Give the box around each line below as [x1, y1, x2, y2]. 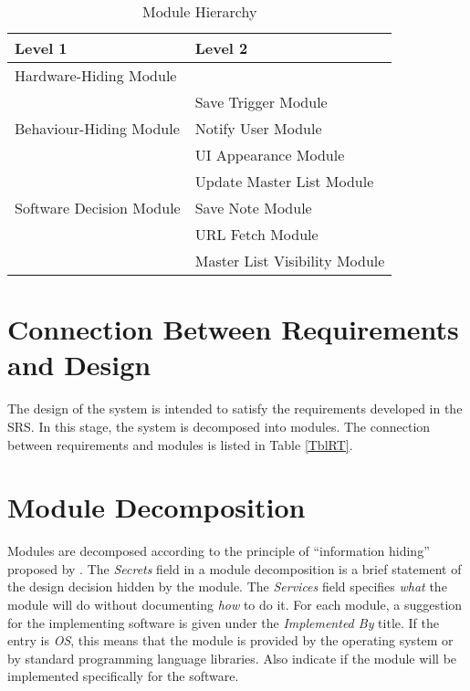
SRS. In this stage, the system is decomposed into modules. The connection [7, 416, 431, 435]
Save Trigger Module [194, 91, 328, 112]
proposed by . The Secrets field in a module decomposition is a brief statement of [7, 559, 462, 578]
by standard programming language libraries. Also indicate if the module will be [7, 648, 457, 667]
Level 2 [194, 37, 248, 58]
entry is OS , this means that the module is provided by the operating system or [7, 631, 454, 650]
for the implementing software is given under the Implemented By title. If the [7, 612, 439, 632]
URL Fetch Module [194, 224, 319, 245]
